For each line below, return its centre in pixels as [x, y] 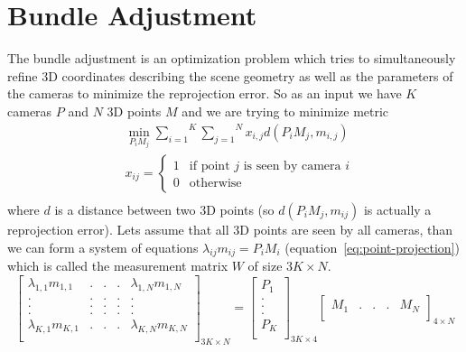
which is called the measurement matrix [118, 266]
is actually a [397, 209]
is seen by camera [292, 166]
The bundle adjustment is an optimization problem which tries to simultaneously [232, 58]
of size [265, 266]
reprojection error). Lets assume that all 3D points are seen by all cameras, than [230, 229]
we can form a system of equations [103, 247]
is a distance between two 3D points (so [164, 209]
